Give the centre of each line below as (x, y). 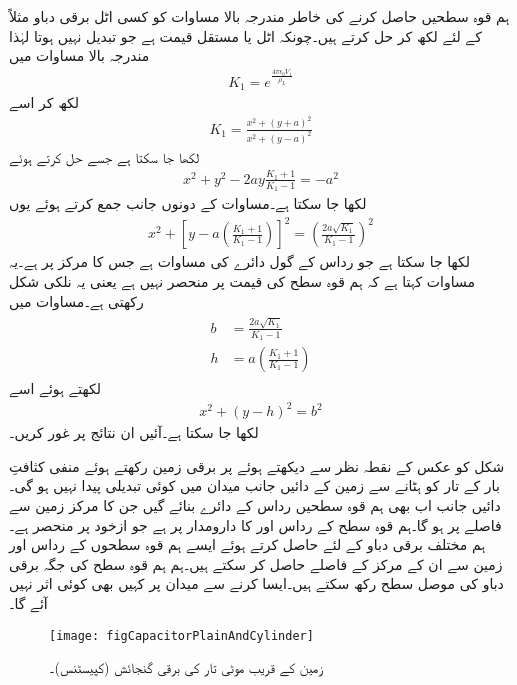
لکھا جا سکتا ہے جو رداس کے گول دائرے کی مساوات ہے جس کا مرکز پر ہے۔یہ (239, 261)
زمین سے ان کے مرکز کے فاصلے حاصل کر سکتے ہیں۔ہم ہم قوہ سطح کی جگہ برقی (256, 563)
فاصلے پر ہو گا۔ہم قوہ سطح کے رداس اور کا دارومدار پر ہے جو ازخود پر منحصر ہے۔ (255, 524)
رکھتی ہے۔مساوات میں (76, 300)
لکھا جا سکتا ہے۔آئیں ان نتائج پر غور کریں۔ (134, 432)
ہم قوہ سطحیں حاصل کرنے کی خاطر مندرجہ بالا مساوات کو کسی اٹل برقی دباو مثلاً (259, 16)
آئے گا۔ (28, 603)
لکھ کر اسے (44, 102)
